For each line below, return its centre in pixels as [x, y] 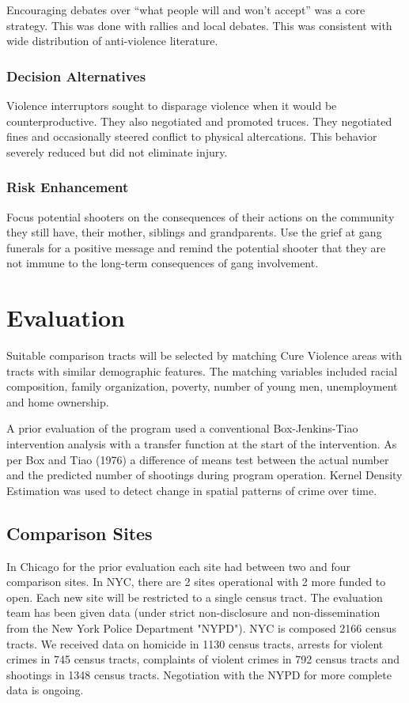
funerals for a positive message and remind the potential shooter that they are [196, 247]
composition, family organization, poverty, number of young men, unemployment [202, 386]
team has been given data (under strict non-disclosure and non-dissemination [193, 612]
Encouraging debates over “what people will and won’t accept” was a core [186, 9]
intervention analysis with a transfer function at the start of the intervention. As [202, 444]
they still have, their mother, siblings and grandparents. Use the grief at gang [194, 232]
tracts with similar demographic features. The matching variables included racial [202, 370]
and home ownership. [58, 401]
